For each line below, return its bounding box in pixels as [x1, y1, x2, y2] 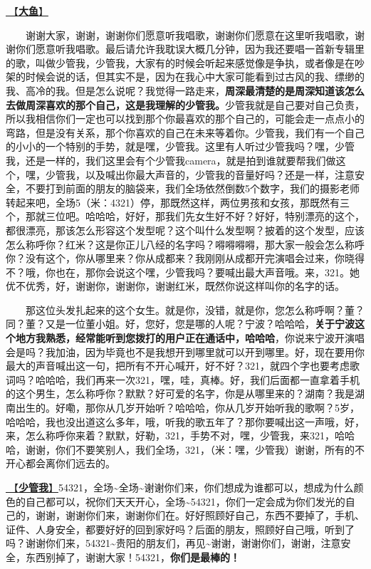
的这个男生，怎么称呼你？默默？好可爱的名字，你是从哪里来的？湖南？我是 [6, 386, 355, 401]
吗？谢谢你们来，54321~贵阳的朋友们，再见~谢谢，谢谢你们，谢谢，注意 [6, 536, 341, 550]
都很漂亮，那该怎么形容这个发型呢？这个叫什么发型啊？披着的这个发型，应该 [6, 222, 365, 237]
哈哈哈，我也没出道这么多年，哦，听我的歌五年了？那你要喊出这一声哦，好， [6, 414, 365, 429]
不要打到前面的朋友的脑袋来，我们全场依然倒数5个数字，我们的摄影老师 [25, 181, 360, 196]
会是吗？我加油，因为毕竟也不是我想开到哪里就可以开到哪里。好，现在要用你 [6, 344, 365, 359]
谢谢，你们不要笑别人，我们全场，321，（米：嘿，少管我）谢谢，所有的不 [25, 442, 365, 456]
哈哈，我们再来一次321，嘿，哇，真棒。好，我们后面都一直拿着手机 [45, 372, 360, 387]
